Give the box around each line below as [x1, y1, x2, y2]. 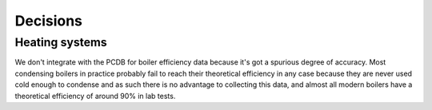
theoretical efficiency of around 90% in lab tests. [14, 91, 176, 100]
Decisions [14, 12, 83, 29]
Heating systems [14, 35, 107, 49]
